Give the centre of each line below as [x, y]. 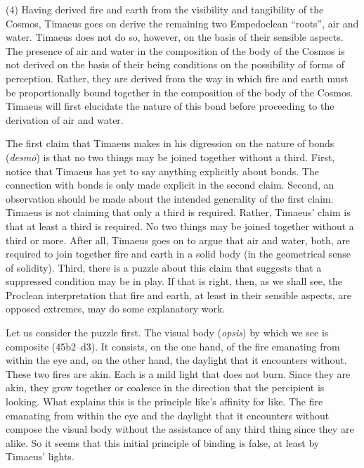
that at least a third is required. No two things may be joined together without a [180, 226]
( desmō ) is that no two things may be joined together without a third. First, [170, 157]
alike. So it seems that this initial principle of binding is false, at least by [163, 442]
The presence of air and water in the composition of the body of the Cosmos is [175, 50]
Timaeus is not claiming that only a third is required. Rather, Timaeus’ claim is [178, 212]
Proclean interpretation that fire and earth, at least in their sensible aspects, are [179, 295]
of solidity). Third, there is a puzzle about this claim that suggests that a [164, 267]
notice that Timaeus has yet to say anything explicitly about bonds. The [162, 171]
